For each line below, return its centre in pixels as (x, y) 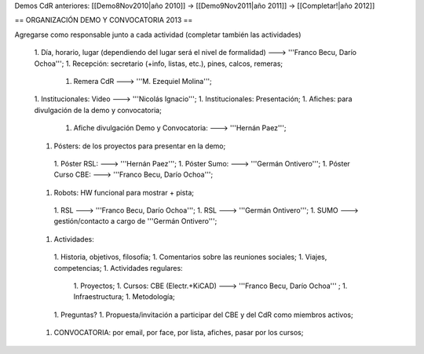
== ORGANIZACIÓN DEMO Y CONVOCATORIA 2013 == (104, 20)
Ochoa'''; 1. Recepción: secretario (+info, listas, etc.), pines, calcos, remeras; (159, 64)
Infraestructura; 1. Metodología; (124, 297)
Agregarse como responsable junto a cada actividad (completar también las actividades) (158, 35)
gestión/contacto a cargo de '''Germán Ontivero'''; (135, 221)
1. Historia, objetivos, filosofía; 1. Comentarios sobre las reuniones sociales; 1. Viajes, (190, 257)
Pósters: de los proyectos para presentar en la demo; (140, 146)
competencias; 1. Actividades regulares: (119, 268)
